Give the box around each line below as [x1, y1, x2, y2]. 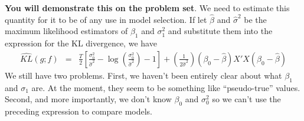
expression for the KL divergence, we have [5, 37, 157, 49]
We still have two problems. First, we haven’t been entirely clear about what [5, 69, 282, 81]
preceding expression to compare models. [5, 105, 152, 117]
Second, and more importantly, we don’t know [5, 93, 172, 105]
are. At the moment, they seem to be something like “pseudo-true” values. [31, 81, 300, 93]
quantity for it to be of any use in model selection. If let [5, 13, 207, 25]
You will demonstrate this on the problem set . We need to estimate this [5, 2, 290, 14]
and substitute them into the [168, 25, 273, 37]
